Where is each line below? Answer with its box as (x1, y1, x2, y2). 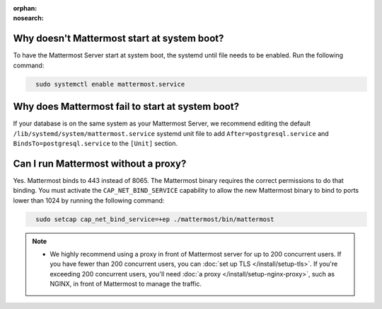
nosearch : (13, 14, 44, 23)
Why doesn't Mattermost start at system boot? (13, 33, 224, 45)
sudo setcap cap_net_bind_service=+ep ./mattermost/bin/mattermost (35, 215, 274, 223)
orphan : (13, 4, 37, 12)
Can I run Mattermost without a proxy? (13, 157, 187, 169)
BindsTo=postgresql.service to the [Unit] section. (13, 139, 178, 147)
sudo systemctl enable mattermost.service (35, 80, 185, 88)
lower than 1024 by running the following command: (13, 196, 165, 205)
